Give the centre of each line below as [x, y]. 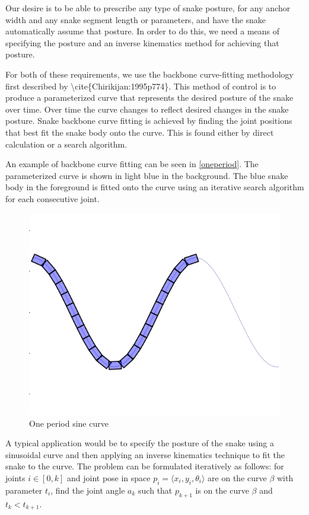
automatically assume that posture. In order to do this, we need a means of [143, 31]
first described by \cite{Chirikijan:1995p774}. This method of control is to [141, 86]
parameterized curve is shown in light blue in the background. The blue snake [147, 175]
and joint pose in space [109, 477]
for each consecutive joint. [52, 198]
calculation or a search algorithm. [66, 144]
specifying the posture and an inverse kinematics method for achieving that [142, 42]
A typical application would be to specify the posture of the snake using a [140, 443]
